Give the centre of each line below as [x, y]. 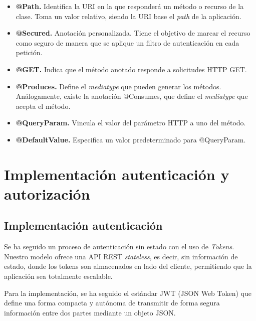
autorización [47, 193]
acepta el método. [43, 106]
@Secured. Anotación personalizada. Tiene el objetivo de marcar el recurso [133, 33]
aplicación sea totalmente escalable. [58, 276]
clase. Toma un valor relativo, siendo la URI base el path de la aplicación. [129, 16]
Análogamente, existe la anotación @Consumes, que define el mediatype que [132, 96]
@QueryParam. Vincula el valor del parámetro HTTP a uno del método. [131, 123]
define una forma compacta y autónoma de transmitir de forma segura [112, 303]
